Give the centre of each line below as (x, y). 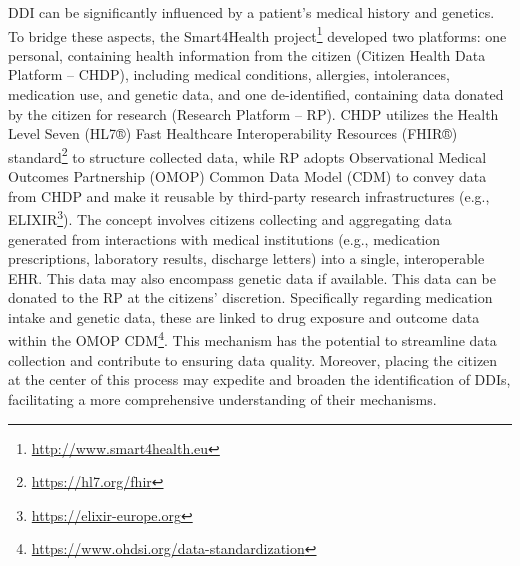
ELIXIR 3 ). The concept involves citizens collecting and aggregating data (230, 217)
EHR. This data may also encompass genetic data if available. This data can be (252, 277)
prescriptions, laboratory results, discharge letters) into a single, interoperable (246, 258)
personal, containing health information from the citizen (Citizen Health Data (247, 54)
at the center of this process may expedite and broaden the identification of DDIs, (259, 379)
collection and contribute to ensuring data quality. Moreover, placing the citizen (253, 359)
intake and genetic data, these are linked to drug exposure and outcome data (244, 316)
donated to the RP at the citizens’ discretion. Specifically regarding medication (250, 297)
